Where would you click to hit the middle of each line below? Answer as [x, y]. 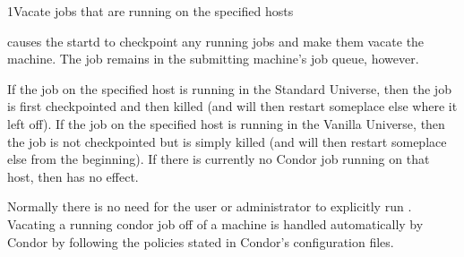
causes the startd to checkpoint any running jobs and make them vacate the [216, 41]
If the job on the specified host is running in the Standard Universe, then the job [229, 88]
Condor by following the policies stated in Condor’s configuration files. [201, 241]
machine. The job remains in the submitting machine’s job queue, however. [213, 59]
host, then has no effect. [73, 176]
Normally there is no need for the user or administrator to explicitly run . [210, 206]
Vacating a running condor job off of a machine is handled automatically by [215, 223]
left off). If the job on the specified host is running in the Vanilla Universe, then [226, 123]
